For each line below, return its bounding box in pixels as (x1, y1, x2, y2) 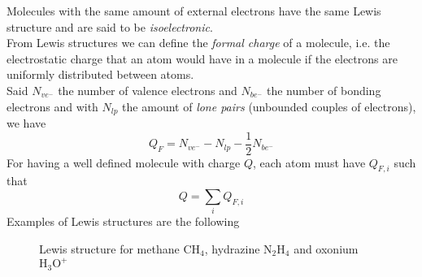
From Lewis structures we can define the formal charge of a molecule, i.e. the (7, 34, 390, 51)
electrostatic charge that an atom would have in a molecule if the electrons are (7, 50, 398, 67)
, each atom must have (253, 154, 366, 171)
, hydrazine (204, 240, 260, 257)
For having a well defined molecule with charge (7, 154, 241, 171)
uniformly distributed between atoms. (7, 66, 194, 83)
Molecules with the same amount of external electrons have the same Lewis (7, 2, 381, 19)
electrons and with (7, 97, 98, 115)
